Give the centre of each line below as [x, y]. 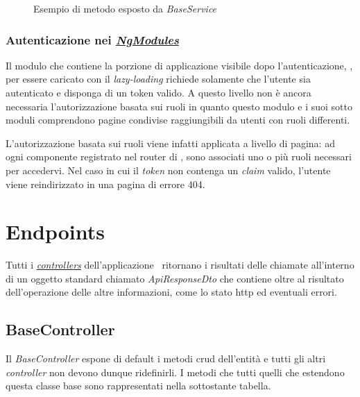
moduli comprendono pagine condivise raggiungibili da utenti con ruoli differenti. [178, 120]
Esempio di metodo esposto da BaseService [125, 8]
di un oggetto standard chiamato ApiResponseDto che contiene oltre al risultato [175, 278]
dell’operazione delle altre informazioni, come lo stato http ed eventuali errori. [171, 292]
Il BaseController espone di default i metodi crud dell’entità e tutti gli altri [166, 358]
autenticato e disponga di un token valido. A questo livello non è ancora [158, 92]
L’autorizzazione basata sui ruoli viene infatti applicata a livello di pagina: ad [170, 143]
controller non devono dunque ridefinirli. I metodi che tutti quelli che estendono [175, 372]
